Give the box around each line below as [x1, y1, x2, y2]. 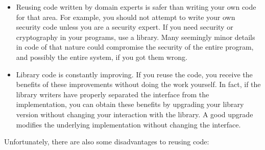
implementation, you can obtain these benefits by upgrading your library [16, 99, 244, 110]
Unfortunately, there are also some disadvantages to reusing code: [4, 136, 209, 147]
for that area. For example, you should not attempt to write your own [16, 11, 235, 22]
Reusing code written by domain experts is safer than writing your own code [16, 2, 256, 12]
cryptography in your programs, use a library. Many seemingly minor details [16, 31, 255, 42]
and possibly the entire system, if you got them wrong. [16, 51, 188, 62]
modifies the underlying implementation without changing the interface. [16, 119, 241, 130]
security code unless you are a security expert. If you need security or [16, 22, 233, 32]
